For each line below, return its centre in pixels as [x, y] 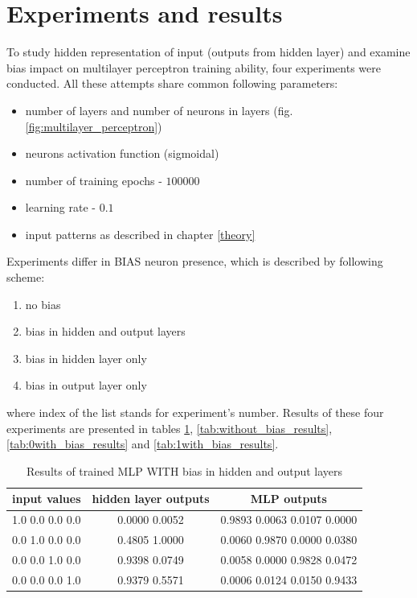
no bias [43, 304]
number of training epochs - [94, 180]
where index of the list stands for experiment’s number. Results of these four [195, 412]
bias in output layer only [86, 385]
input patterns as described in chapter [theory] [140, 234]
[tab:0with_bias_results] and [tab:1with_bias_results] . [143, 444]
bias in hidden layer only [86, 358]
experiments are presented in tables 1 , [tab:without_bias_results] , [170, 428]
